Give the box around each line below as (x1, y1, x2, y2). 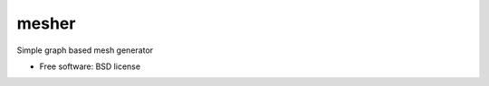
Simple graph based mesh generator (16, 45, 154, 56)
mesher (16, 13, 76, 33)
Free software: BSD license (39, 61, 140, 72)
